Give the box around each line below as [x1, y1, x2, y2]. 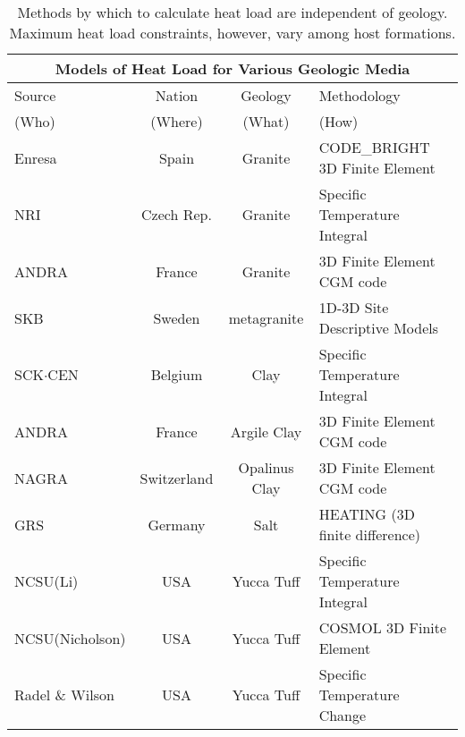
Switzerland [139, 467, 214, 488]
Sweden [153, 307, 200, 328]
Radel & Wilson [14, 684, 114, 705]
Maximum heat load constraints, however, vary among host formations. [9, 22, 456, 43]
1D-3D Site [318, 297, 389, 318]
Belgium [150, 364, 203, 385]
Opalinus [238, 457, 294, 478]
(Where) [150, 111, 203, 131]
